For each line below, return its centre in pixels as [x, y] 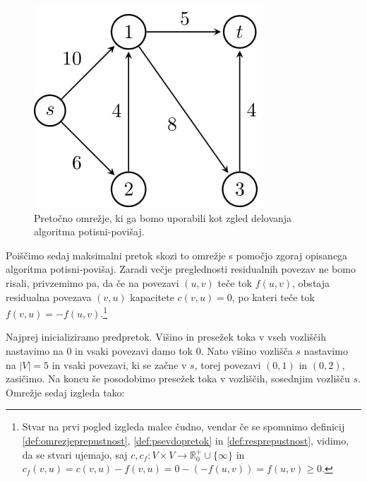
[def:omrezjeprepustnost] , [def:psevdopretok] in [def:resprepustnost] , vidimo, [186, 440]
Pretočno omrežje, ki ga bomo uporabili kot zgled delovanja [163, 217]
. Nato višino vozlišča [247, 351]
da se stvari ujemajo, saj [75, 454]
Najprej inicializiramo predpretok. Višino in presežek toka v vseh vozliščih [166, 337]
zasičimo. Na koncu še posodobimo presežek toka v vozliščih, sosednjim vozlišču [178, 378]
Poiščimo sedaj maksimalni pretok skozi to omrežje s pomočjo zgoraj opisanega [177, 255]
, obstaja [311, 282]
